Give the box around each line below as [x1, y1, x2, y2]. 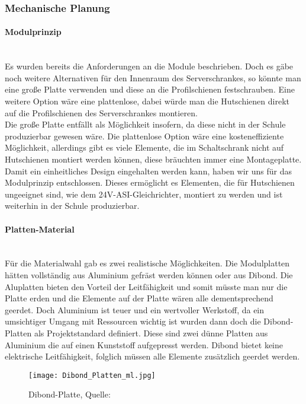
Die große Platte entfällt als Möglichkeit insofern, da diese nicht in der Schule [5, 118, 286, 131]
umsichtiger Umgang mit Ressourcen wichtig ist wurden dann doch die [5, 315, 261, 327]
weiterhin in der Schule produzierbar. [5, 199, 140, 212]
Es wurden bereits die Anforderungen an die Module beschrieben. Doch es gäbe [5, 60, 294, 72]
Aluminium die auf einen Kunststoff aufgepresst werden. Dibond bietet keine [5, 338, 283, 351]
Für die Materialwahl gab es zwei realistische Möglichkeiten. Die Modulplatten [5, 257, 290, 269]
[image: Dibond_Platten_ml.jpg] [28, 371, 156, 380]
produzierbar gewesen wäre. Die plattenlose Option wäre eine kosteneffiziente [5, 129, 284, 142]
